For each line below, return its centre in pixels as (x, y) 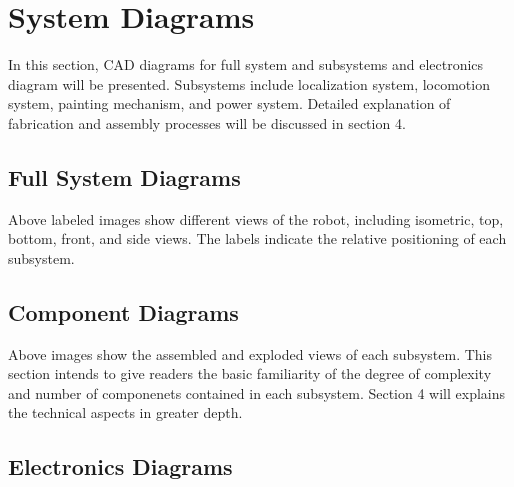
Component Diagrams (123, 311)
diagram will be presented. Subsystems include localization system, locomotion (249, 83)
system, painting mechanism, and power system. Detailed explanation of (229, 103)
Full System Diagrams (124, 176)
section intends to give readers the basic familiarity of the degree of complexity (250, 373)
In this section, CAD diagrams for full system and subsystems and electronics (246, 64)
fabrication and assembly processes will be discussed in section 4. (207, 122)
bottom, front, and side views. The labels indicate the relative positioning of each (257, 238)
